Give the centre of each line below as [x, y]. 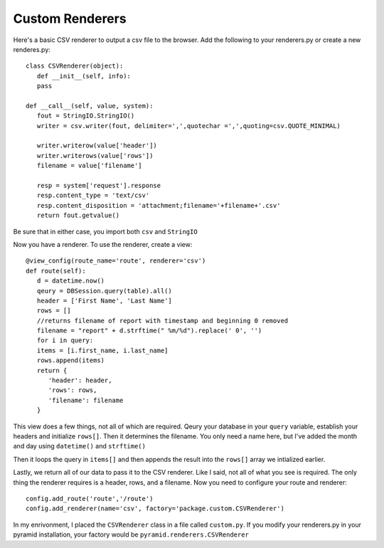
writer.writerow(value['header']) [97, 146]
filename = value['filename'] [89, 166]
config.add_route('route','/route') [90, 499]
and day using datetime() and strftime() [79, 446]
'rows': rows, [73, 390]
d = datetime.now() [71, 281]
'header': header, [80, 380]
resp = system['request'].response [99, 186]
